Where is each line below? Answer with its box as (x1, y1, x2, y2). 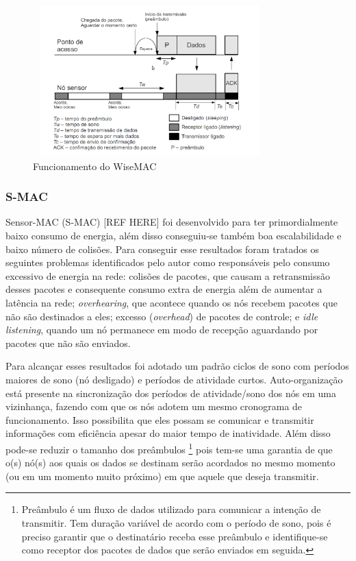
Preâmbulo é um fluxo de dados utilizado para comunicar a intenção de (21, 502, 321, 516)
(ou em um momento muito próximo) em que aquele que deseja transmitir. (5, 468, 319, 483)
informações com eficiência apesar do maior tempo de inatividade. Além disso (5, 426, 331, 440)
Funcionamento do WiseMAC (33, 158, 157, 173)
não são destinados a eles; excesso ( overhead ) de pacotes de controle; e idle (5, 309, 318, 323)
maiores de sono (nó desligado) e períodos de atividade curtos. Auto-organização (5, 372, 343, 386)
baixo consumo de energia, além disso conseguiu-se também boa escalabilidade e (5, 228, 342, 242)
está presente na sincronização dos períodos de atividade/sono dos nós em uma (5, 385, 336, 400)
